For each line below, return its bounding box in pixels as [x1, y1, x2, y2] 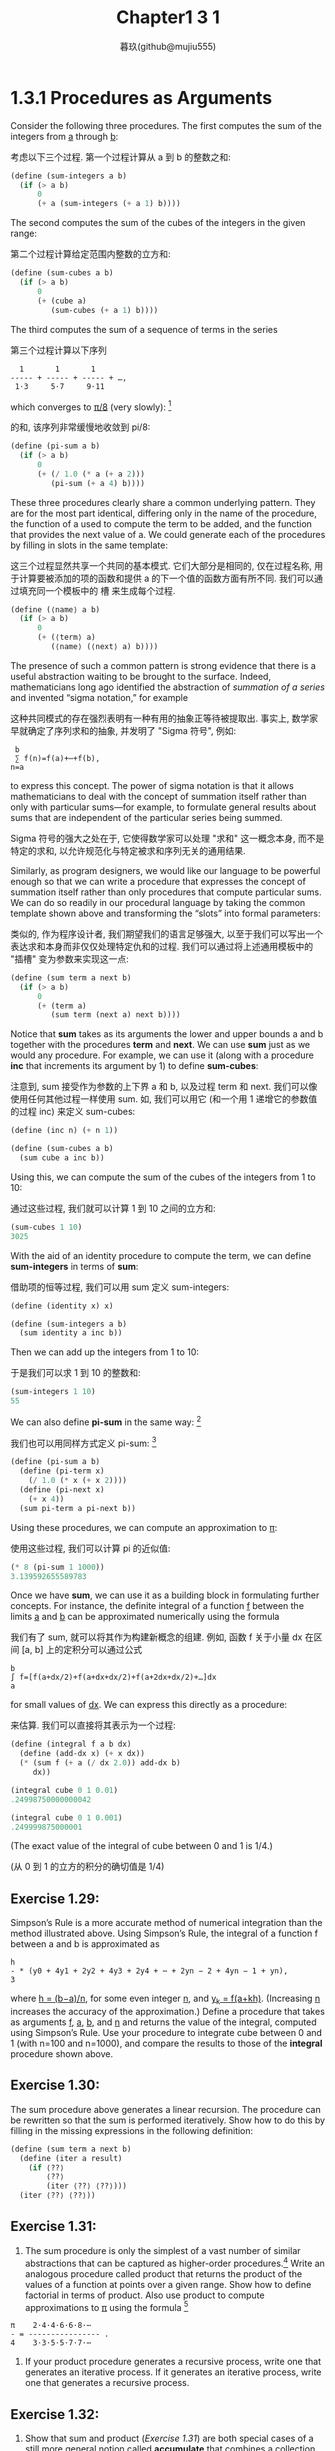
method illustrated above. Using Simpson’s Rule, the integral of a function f [10, 1927, 318, 1940]
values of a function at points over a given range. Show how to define [24, 2278, 312, 2290]
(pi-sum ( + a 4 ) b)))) [50, 478, 145, 488]
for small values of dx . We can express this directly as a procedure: [10, 1699, 288, 1711]
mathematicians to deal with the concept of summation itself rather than [10, 790, 307, 802]
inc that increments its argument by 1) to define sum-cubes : [10, 1060, 259, 1072]
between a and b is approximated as [10, 1938, 160, 1950]
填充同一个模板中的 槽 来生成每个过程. [18, 584, 176, 596]
